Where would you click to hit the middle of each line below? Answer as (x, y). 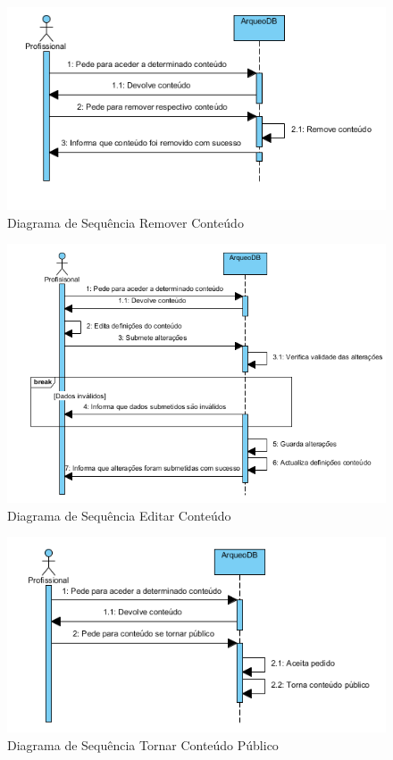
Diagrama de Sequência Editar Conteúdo (119, 515)
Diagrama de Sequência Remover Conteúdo (125, 222)
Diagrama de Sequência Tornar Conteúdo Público (143, 744)
